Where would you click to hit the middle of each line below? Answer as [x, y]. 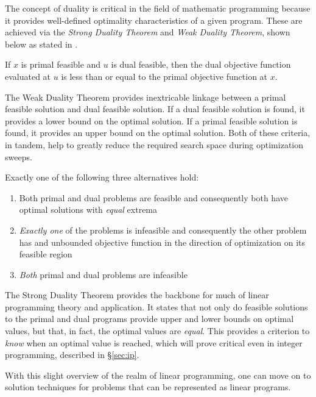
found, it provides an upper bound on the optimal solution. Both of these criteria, [158, 133]
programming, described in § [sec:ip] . [72, 355]
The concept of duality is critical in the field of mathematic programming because [158, 8]
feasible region [46, 254]
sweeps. [19, 156]
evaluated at [28, 76]
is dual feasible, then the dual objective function [201, 64]
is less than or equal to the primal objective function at [164, 76]
